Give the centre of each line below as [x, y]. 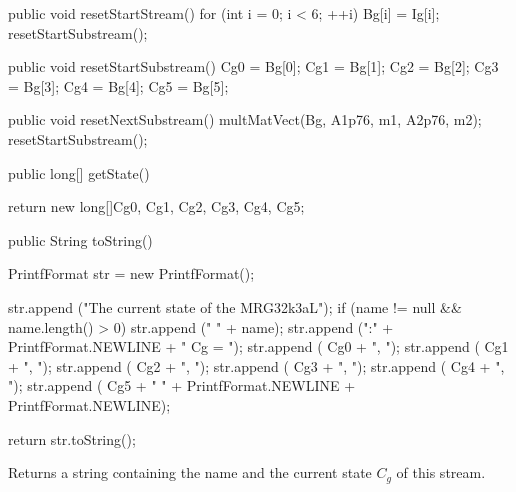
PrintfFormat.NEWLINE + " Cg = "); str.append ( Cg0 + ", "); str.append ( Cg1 [258, 346]
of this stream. [441, 472]
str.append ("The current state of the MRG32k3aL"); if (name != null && [235, 306]
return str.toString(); [72, 438]
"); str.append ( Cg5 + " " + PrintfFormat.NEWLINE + [182, 385]
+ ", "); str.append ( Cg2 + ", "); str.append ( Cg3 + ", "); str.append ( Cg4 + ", [256, 365]
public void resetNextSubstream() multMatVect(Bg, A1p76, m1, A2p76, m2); [245, 119]
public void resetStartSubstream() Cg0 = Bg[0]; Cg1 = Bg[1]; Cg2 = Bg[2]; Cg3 [253, 66]
